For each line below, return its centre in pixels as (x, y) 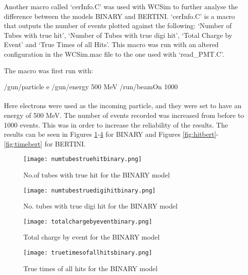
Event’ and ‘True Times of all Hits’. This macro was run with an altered (111, 44)
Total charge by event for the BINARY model (92, 237)
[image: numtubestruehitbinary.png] (83, 159)
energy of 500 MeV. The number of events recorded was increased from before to (124, 115)
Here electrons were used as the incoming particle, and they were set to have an (123, 105)
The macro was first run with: (49, 70)
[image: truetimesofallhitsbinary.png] (88, 253)
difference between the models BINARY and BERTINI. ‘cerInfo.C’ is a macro (119, 16)
